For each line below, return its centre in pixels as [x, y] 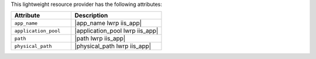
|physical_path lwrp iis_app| [113, 46]
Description [91, 16]
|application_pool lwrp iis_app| [116, 31]
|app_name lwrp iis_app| [108, 23]
